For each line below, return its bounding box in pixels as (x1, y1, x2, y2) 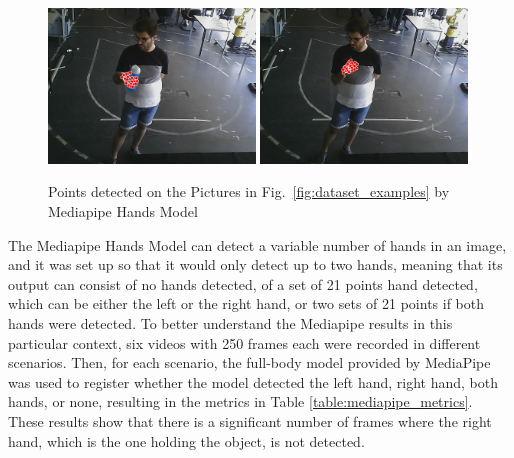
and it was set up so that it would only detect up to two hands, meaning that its (8, 254, 503, 275)
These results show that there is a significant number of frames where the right (8, 410, 492, 431)
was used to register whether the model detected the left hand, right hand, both (8, 371, 498, 392)
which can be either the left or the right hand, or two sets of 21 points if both (8, 293, 484, 314)
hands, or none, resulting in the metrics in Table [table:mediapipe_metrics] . (8, 391, 473, 412)
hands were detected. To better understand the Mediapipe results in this (8, 312, 453, 333)
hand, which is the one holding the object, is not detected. (8, 430, 365, 451)
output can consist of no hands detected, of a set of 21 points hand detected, (8, 273, 478, 294)
